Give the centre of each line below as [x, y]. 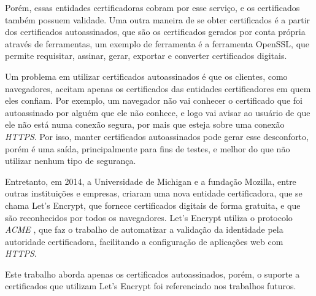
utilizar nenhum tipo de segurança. [71, 161]
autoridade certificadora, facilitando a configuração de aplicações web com [144, 241]
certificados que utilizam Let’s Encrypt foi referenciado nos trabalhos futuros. [151, 286]
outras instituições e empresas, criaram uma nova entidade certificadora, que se [154, 193]
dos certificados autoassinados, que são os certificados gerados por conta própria [155, 32]
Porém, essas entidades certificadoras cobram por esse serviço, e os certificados [152, 7]
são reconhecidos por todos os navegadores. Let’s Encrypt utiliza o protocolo [149, 217]
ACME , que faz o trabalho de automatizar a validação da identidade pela [144, 229]
